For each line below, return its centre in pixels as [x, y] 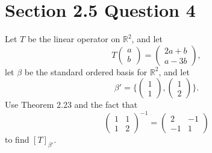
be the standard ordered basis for [86, 71]
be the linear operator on [74, 39]
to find [17, 139]
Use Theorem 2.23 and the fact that [71, 105]
